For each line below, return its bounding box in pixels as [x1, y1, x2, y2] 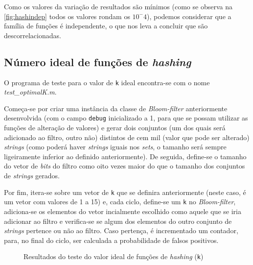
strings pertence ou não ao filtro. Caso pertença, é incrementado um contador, [4, 225, 238, 236]
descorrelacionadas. [4, 30, 61, 40]
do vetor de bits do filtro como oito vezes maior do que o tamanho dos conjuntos [4, 161, 245, 171]
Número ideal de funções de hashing [4, 54, 191, 69]
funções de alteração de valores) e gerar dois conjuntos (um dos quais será [4, 122, 226, 133]
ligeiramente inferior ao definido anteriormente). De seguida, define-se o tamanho [4, 151, 247, 161]
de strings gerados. [4, 170, 60, 181]
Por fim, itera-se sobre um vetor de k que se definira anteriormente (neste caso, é [4, 187, 246, 197]
